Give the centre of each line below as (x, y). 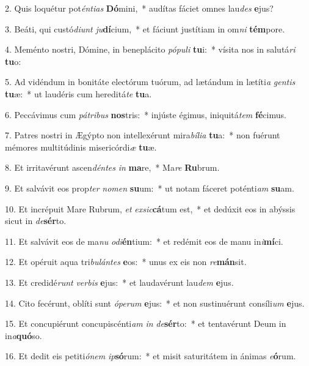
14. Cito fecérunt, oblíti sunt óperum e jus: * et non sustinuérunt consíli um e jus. (155, 303)
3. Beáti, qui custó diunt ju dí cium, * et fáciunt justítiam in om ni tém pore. (145, 28)
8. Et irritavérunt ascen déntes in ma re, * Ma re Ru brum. (112, 167)
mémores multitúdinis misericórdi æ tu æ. (81, 147)
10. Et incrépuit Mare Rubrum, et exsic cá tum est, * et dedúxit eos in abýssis (150, 208)
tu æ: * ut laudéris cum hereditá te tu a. (78, 93)
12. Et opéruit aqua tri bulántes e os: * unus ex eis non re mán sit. (126, 262)
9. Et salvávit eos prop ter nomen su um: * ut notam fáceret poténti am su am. (150, 188)
